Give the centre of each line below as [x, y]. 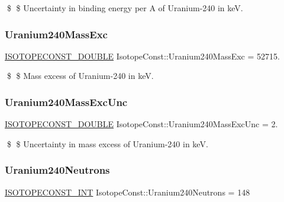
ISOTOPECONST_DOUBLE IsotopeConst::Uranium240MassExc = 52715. [142, 56]
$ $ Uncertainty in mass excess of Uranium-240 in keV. [107, 143]
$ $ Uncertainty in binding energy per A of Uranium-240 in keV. [125, 8]
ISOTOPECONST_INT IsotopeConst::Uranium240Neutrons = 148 [128, 192]
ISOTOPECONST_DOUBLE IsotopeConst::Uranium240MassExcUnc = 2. [141, 124]
